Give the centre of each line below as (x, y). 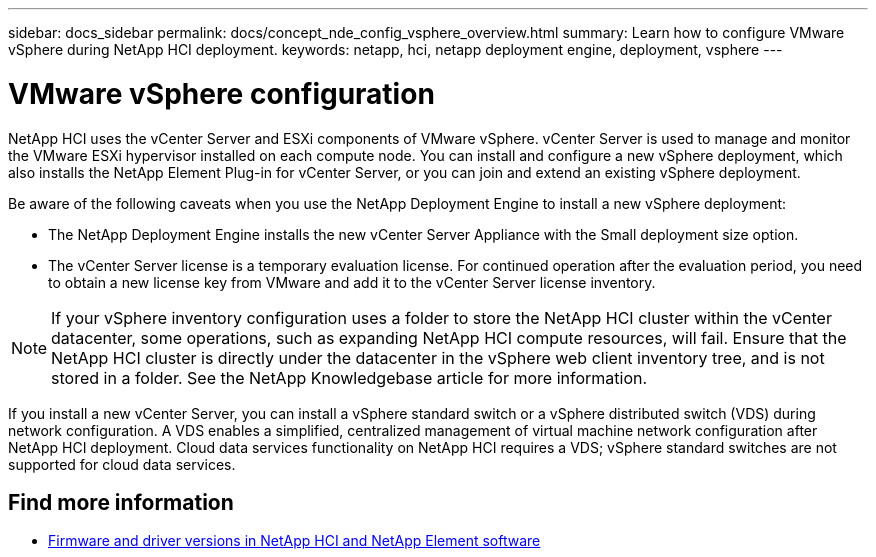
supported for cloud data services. (122, 464)
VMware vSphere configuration (221, 93)
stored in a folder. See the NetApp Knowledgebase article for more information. (349, 377)
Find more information (121, 502)
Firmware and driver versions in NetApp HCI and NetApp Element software (294, 541)
